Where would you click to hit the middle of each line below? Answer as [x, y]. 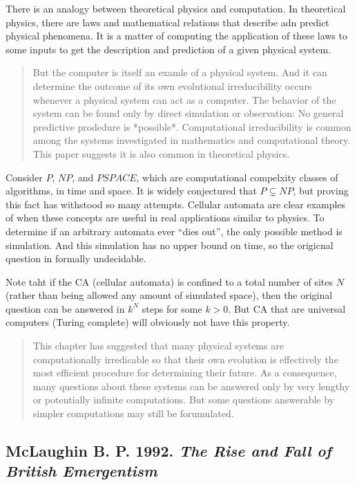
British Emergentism [81, 471]
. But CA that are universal [287, 308]
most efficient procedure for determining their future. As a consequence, [185, 373]
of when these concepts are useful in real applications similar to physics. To [165, 218]
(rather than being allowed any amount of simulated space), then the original [169, 295]
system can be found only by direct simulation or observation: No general [188, 113]
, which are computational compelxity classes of [237, 177]
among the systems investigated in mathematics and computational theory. [192, 140]
